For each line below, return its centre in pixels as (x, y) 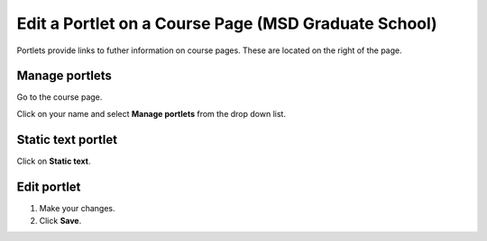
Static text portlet (67, 139)
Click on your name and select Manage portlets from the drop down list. (151, 113)
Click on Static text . (54, 161)
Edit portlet (49, 187)
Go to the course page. (60, 97)
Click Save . (60, 221)
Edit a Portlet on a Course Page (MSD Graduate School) (227, 23)
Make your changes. (78, 208)
